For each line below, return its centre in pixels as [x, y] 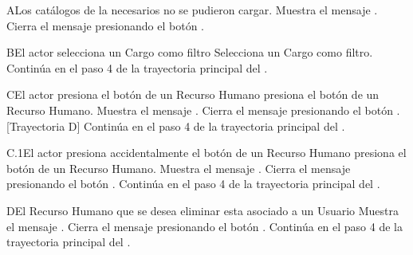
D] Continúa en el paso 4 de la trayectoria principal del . [206, 126]
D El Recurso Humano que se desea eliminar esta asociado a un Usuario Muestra [203, 210]
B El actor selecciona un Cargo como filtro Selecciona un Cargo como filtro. [190, 52]
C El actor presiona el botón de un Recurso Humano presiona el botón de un [193, 94]
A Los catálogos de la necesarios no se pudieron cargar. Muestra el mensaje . [192, 10]
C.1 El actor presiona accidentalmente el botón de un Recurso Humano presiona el [206, 153]
